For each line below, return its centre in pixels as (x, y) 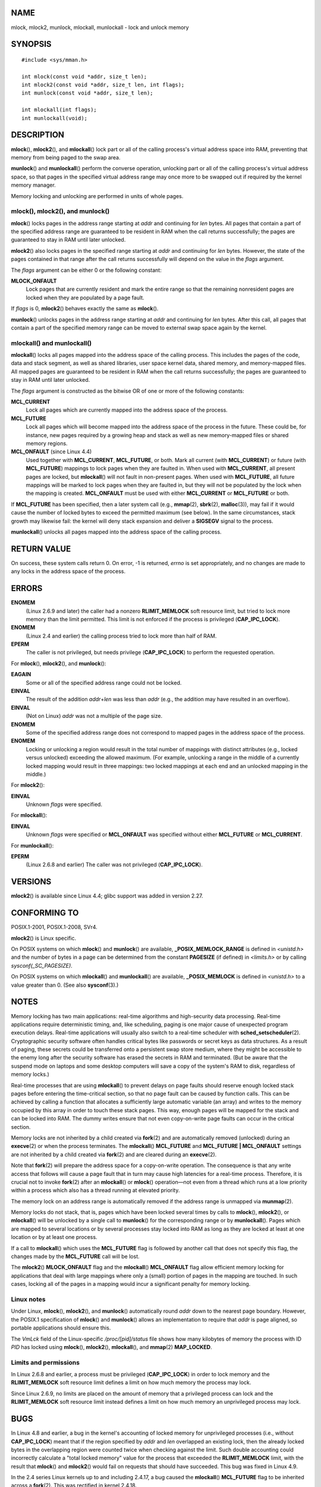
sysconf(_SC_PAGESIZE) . (42, 965)
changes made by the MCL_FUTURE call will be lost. (75, 1257)
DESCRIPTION (38, 135)
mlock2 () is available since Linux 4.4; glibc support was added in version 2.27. (107, 896)
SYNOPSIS (31, 44)
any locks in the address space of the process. (68, 572)
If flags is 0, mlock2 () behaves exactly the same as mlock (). (85, 309)
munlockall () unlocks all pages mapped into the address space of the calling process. (117, 532)
